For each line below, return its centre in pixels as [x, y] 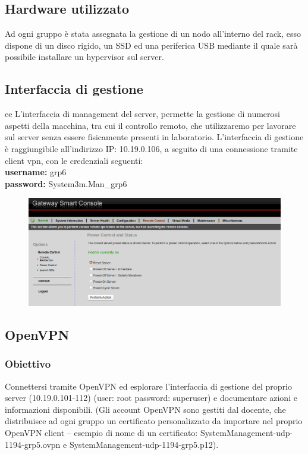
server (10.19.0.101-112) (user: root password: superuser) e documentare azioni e [151, 398]
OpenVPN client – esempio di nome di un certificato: [101, 433]
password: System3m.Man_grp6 [66, 183]
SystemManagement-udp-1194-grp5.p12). [144, 444]
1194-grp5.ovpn [33, 444]
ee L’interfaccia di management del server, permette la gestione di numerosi [142, 114]
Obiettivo [28, 364]
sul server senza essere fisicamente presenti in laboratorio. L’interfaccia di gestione [154, 137]
